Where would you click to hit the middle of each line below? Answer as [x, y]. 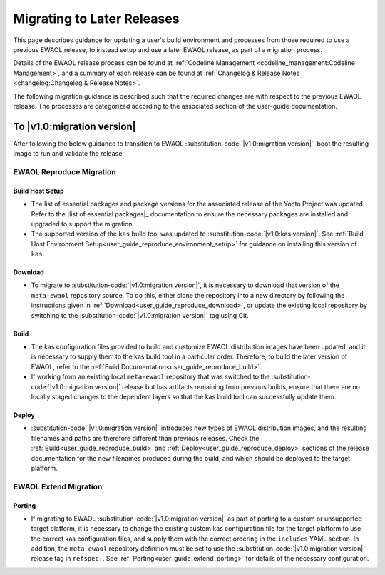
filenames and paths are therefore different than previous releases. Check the [145, 438]
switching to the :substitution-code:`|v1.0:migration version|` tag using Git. [140, 315]
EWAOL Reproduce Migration [65, 171]
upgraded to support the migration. [83, 224]
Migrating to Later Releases [96, 19]
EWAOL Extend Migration [58, 486]
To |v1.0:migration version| [75, 126]
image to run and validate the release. [69, 154]
